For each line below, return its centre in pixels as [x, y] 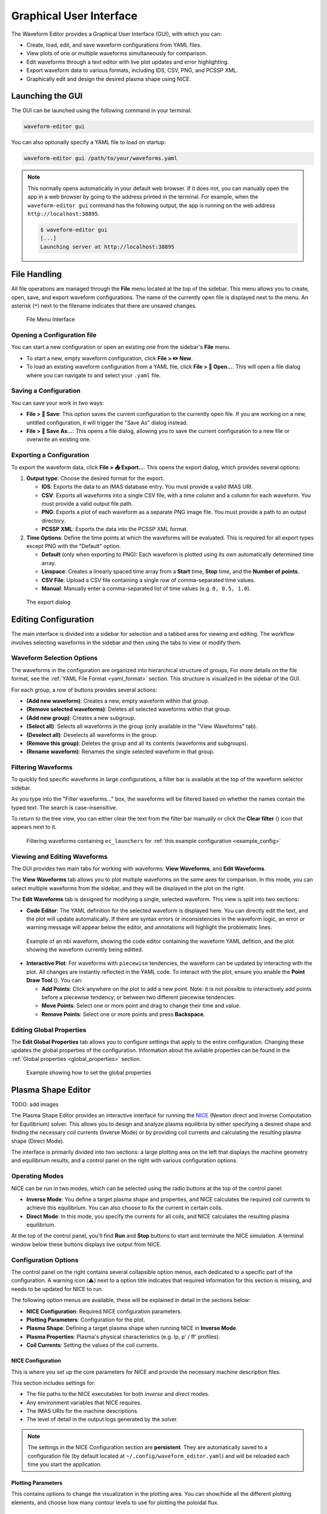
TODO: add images [35, 1105]
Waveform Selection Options [54, 658]
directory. [54, 520]
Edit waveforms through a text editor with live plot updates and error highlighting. [128, 62]
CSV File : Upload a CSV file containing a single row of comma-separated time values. [148, 580]
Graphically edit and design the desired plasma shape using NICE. [109, 79]
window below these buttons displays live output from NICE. [86, 1244]
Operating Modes [37, 1176]
